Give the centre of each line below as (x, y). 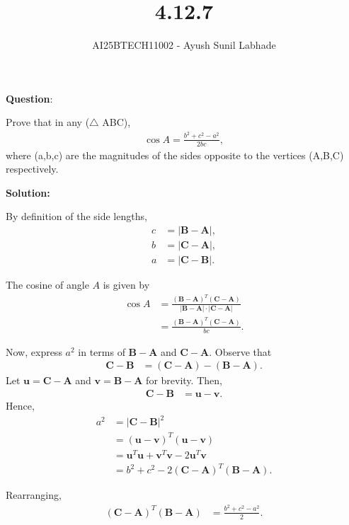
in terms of (102, 351)
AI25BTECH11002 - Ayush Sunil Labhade (184, 45)
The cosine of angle (47, 285)
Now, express (34, 351)
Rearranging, (34, 495)
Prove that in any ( (48, 122)
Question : (29, 98)
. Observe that (240, 351)
